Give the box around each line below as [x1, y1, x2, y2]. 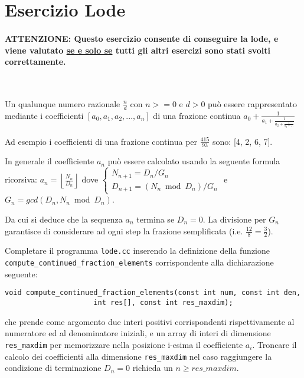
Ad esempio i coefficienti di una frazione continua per [5, 135, 198, 147]
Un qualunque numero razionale [5, 97, 120, 110]
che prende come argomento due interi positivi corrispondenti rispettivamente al [5, 315, 295, 327]
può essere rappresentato [208, 97, 297, 110]
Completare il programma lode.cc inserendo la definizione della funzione [5, 244, 270, 257]
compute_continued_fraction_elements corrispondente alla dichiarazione [5, 256, 274, 268]
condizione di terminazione [5, 362, 102, 374]
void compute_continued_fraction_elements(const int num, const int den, [5, 289, 301, 297]
